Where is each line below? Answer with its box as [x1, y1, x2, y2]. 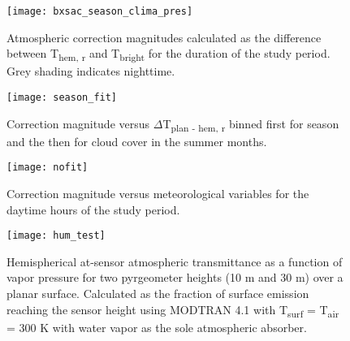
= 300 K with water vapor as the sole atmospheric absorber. [6, 318, 307, 335]
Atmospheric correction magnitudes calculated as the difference [6, 28, 322, 45]
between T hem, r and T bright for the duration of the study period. [6, 45, 331, 64]
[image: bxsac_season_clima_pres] [6, 6, 193, 17]
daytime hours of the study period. [6, 201, 180, 218]
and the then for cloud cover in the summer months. [6, 132, 267, 149]
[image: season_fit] [6, 91, 118, 103]
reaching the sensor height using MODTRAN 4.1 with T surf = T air [6, 300, 339, 320]
